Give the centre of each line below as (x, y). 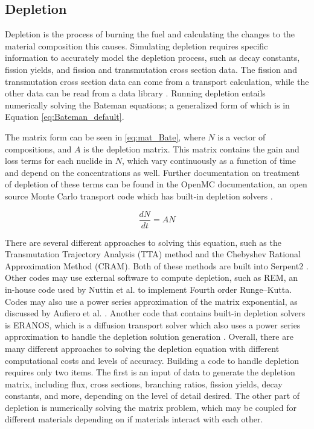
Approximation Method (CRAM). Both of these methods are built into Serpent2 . (157, 265)
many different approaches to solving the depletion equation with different (142, 348)
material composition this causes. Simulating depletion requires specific (136, 45)
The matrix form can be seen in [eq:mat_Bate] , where (105, 136)
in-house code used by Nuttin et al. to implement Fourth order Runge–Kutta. (149, 289)
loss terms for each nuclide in (59, 161)
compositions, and (38, 149)
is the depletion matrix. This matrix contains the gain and (191, 149)
